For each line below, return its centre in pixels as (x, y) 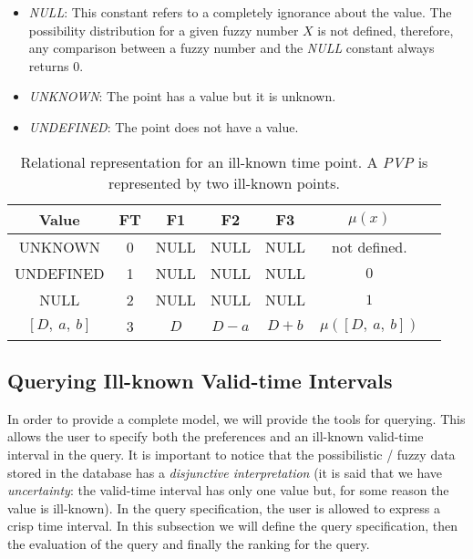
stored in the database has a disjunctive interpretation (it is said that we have (225, 472)
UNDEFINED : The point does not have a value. (164, 126)
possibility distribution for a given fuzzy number (164, 30)
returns (49, 65)
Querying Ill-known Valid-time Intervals (200, 380)
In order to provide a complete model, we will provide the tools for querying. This (236, 418)
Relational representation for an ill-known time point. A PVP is (224, 161)
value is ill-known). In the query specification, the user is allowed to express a (224, 507)
